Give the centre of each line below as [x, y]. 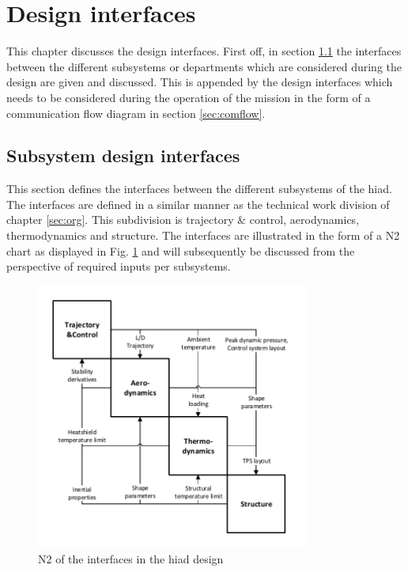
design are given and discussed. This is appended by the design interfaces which [200, 82]
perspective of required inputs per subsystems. [119, 266]
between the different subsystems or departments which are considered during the [204, 66]
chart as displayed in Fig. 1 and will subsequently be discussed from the [181, 250]
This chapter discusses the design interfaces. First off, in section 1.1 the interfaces [204, 51]
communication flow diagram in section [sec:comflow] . [136, 113]
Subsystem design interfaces [123, 155]
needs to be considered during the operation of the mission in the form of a [189, 97]
